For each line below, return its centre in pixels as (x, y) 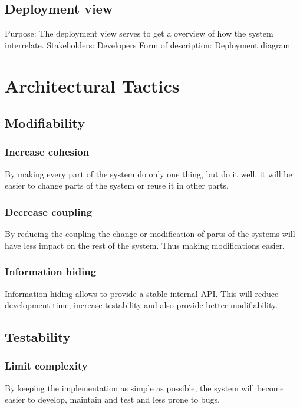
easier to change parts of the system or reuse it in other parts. (117, 185)
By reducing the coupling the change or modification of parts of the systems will (150, 234)
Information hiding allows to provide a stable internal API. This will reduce (142, 293)
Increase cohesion (47, 152)
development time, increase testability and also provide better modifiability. (141, 305)
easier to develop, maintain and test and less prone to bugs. (112, 399)
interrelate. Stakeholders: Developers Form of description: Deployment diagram (148, 44)
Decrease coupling (49, 211)
